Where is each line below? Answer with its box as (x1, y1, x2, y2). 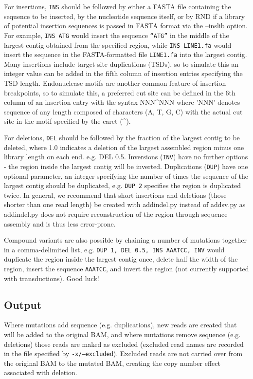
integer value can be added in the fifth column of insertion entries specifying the (4, 68, 243, 78)
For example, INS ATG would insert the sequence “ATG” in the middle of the (4, 30, 229, 40)
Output (4, 297, 42, 312)
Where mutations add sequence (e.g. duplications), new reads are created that (4, 320, 237, 330)
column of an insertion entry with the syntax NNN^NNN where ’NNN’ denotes (4, 97, 240, 107)
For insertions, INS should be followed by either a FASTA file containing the (4, 1, 231, 11)
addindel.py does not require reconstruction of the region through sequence (4, 208, 228, 219)
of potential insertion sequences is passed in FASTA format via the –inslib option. (4, 20, 248, 31)
